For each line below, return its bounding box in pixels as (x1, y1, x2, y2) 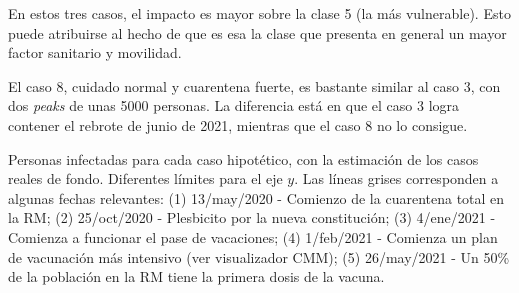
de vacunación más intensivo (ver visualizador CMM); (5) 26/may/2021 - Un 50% (8, 246, 510, 267)
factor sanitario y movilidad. (8, 42, 182, 63)
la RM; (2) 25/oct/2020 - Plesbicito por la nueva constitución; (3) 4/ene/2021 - (8, 207, 496, 228)
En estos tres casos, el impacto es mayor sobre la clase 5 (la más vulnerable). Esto (8, 3, 511, 23)
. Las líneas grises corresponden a (294, 168, 499, 189)
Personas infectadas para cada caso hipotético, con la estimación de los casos (8, 148, 479, 169)
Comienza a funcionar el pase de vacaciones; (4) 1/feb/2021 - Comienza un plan (8, 226, 498, 247)
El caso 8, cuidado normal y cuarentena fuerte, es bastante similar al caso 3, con (8, 75, 501, 96)
